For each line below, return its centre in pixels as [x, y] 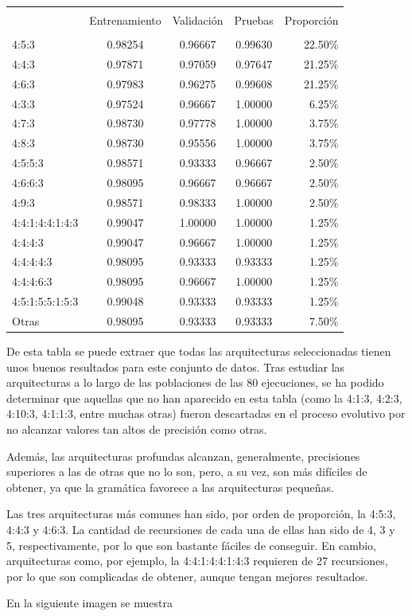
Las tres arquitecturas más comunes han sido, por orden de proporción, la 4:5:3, [201, 514]
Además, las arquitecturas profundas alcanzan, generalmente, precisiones [183, 456]
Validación [198, 20]
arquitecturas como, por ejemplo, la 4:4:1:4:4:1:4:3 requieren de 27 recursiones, [197, 561]
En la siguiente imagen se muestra [89, 603]
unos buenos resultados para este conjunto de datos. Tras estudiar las [176, 366]
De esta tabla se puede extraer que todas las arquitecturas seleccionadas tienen [199, 351]
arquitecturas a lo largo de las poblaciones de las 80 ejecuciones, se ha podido [195, 382]
